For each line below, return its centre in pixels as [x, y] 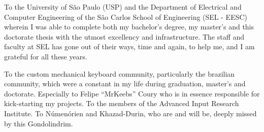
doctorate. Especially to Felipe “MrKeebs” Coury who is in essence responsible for [132, 93]
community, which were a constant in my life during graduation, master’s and [125, 84]
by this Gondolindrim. [39, 123]
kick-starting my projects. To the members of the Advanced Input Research [122, 103]
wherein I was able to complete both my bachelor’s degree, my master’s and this [129, 27]
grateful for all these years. [46, 56]
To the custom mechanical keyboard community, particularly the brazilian [120, 73]
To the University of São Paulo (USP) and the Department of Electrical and [123, 7]
